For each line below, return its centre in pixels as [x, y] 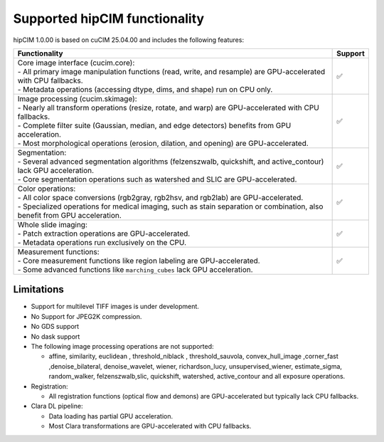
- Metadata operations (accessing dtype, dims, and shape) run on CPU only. [145, 89]
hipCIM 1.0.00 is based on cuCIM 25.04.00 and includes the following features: [129, 40]
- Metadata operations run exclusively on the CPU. [102, 242]
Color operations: [47, 189]
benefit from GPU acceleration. [70, 215]
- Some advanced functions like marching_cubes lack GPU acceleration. [135, 269]
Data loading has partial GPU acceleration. [111, 416]
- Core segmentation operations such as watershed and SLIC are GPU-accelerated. [157, 179]
